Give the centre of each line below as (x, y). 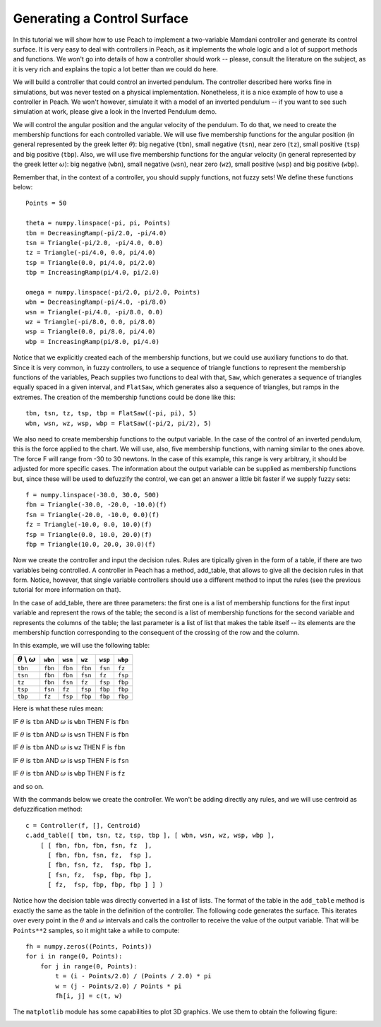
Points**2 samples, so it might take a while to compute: (96, 930)
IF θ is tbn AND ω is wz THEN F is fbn (69, 747)
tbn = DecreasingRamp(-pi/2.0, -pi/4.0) (96, 233)
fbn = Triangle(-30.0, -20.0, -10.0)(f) (96, 505)
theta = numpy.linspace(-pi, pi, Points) (98, 223)
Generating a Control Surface (101, 18)
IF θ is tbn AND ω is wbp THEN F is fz (69, 773)
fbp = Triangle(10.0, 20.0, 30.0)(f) (91, 544)
